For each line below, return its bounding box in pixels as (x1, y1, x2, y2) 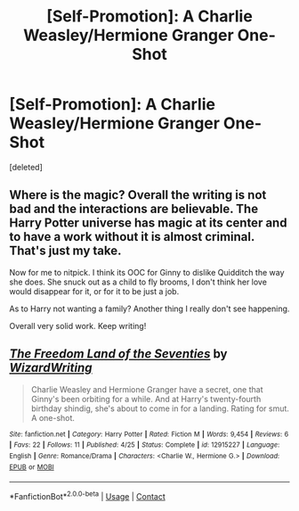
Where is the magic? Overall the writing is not (9, 187, 267, 202)
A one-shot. (30, 412, 76, 423)
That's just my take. (9, 243, 122, 259)
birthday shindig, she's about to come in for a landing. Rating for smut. (30, 403, 289, 414)
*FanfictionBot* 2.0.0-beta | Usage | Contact (9, 490, 166, 501)
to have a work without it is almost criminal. (9, 229, 255, 244)
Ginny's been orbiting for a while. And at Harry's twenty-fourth (30, 393, 262, 404)
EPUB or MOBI (9, 462, 55, 472)
